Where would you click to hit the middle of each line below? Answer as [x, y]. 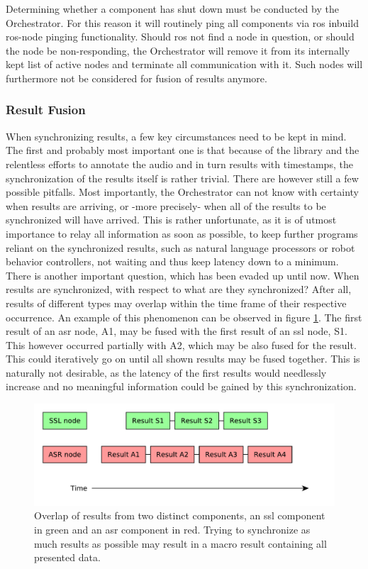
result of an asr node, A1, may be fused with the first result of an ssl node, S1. [177, 331]
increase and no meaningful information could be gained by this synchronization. [181, 386]
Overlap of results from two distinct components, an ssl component [180, 515]
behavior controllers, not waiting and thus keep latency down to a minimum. [172, 261]
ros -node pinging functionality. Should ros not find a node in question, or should [180, 37]
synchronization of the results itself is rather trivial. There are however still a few [182, 178]
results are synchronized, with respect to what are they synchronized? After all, [179, 289]
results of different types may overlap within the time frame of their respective [176, 303]
